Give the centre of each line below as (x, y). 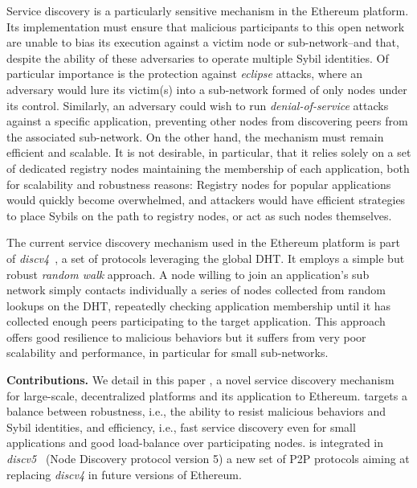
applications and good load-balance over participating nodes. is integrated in (195, 443)
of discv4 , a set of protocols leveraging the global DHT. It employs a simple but (206, 258)
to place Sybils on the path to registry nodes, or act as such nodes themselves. (199, 215)
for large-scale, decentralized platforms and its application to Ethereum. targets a (207, 395)
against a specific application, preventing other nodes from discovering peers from (207, 121)
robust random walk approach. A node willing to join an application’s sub (188, 274)
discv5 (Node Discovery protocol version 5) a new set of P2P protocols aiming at (208, 459)
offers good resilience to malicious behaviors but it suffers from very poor (186, 336)
